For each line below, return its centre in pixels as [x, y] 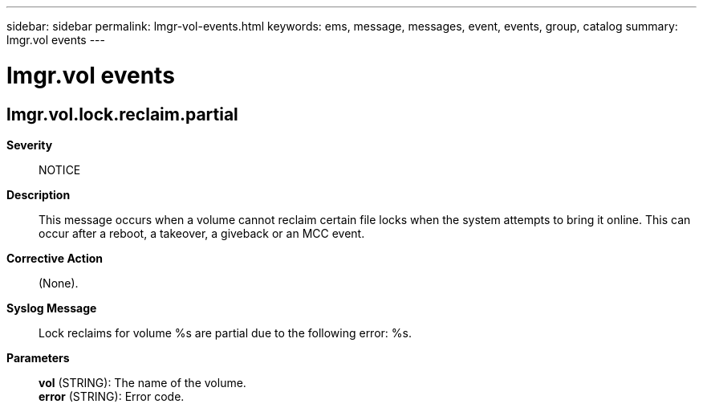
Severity [30, 145]
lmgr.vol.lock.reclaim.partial [122, 114]
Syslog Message [52, 308]
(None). [59, 283]
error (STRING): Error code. [112, 396]
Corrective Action [55, 258]
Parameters [38, 357]
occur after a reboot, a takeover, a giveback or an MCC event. [202, 233]
